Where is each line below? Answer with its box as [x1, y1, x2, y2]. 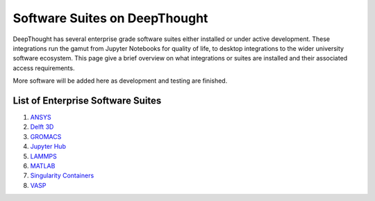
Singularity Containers [30, 171, 94, 180]
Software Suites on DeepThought [12, 10, 208, 26]
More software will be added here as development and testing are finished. [12, 77, 228, 85]
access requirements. [12, 63, 75, 72]
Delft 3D [30, 122, 54, 131]
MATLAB [30, 161, 56, 170]
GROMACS [30, 132, 62, 140]
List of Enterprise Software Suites [12, 95, 162, 106]
